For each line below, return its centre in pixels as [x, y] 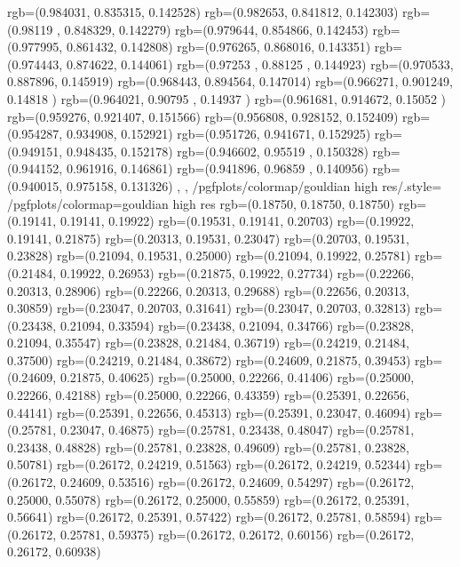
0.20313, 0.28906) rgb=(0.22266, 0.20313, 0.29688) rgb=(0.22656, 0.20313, [208, 290]
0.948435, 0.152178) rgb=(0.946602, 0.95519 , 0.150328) [217, 151]
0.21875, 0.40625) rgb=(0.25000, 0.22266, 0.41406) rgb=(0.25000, [237, 377]
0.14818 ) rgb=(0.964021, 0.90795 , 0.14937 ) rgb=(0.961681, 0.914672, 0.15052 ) [226, 98]
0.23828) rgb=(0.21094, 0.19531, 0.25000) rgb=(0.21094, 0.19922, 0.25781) [209, 256]
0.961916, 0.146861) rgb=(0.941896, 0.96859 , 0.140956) [217, 168]
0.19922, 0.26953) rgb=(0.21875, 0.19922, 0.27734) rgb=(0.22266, [237, 272]
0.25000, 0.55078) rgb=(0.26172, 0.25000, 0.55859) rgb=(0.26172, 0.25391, [208, 499]
